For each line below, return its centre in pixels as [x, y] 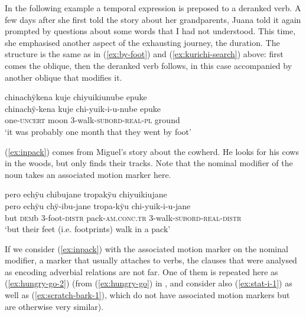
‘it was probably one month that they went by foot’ [98, 131]
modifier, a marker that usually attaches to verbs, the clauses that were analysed [151, 260]
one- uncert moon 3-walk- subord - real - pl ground [92, 120]
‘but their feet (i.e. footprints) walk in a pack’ [88, 229]
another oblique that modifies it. [64, 77]
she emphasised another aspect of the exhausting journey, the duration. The [142, 42]
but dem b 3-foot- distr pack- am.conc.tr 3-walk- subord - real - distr [123, 217]
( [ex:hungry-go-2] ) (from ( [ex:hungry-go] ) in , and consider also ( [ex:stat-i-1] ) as [149, 283]
